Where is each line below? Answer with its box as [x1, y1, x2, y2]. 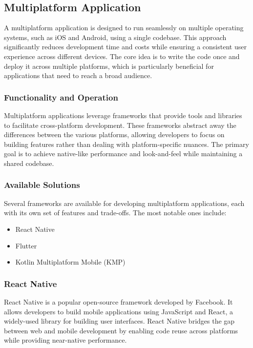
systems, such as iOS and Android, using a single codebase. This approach [4, 32, 227, 42]
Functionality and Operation [4, 91, 118, 103]
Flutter [15, 240, 37, 250]
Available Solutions [4, 179, 80, 191]
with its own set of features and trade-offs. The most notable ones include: [4, 207, 227, 218]
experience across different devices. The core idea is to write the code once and [4, 51, 240, 61]
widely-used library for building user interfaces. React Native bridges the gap [4, 316, 235, 326]
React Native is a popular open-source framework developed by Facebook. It [4, 296, 233, 307]
